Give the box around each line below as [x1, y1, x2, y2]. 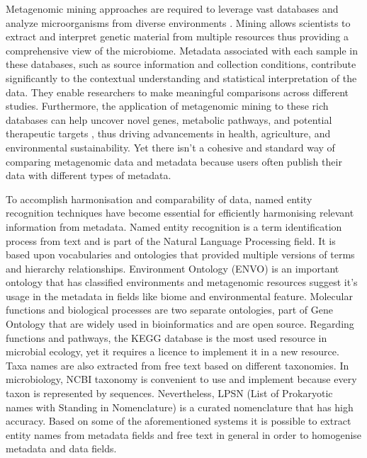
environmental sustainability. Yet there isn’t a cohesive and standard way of [6, 139, 335, 154]
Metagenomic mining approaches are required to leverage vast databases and [6, 1, 339, 16]
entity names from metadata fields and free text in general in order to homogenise [6, 427, 362, 442]
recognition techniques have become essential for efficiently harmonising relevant [6, 205, 354, 220]
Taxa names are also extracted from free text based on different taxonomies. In [6, 357, 349, 372]
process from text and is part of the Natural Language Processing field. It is [6, 233, 336, 248]
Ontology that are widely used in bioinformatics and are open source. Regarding [6, 316, 354, 331]
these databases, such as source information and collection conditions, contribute [6, 57, 356, 71]
